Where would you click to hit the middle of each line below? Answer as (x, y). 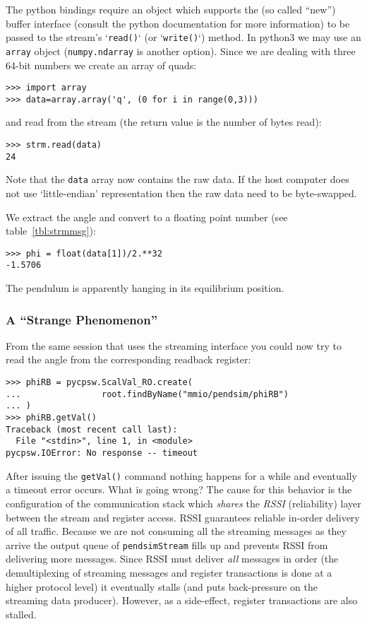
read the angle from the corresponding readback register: (128, 359)
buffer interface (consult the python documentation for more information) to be (178, 23)
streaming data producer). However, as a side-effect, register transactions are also (182, 600)
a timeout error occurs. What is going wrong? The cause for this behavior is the (179, 489)
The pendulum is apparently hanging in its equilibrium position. (145, 288)
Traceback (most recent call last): (92, 429)
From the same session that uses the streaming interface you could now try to (174, 345)
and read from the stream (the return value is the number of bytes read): (164, 122)
